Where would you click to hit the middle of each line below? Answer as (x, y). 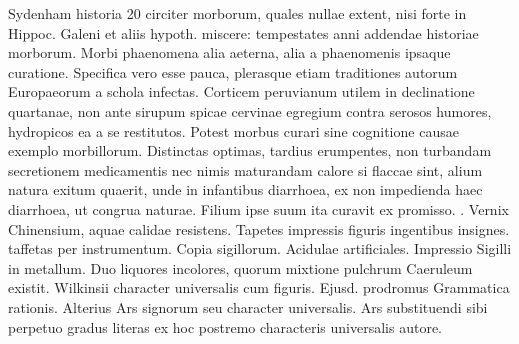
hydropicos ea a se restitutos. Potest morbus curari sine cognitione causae (233, 130)
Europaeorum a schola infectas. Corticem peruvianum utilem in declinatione (241, 91)
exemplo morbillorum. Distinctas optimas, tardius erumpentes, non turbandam (250, 150)
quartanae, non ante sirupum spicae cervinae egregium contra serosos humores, (250, 110)
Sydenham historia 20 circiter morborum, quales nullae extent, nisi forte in (237, 13)
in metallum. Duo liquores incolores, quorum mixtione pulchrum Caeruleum (240, 267)
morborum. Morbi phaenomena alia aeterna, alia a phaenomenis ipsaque (229, 52)
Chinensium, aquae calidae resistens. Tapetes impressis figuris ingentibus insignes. (259, 228)
